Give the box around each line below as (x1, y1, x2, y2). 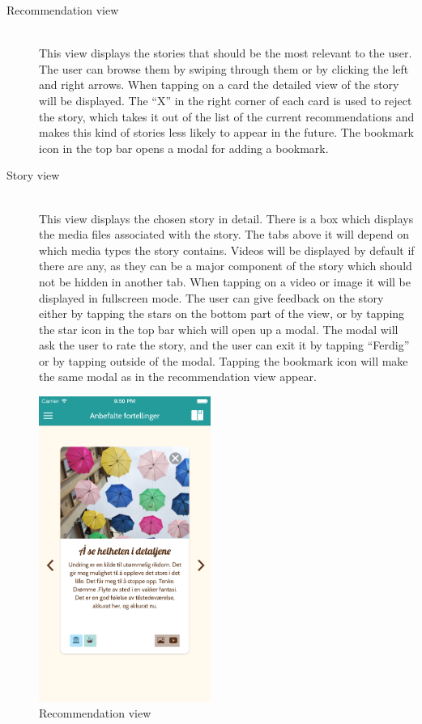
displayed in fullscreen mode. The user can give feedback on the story (39, 289, 384, 306)
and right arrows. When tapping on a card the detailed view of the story (39, 76, 399, 93)
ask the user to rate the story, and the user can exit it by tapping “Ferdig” (39, 337, 410, 354)
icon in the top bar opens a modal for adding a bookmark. (39, 139, 329, 156)
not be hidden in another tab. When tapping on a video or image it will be (39, 273, 411, 290)
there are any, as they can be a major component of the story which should (39, 257, 412, 274)
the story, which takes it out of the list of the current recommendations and (39, 108, 415, 125)
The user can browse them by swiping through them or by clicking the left (39, 60, 409, 77)
